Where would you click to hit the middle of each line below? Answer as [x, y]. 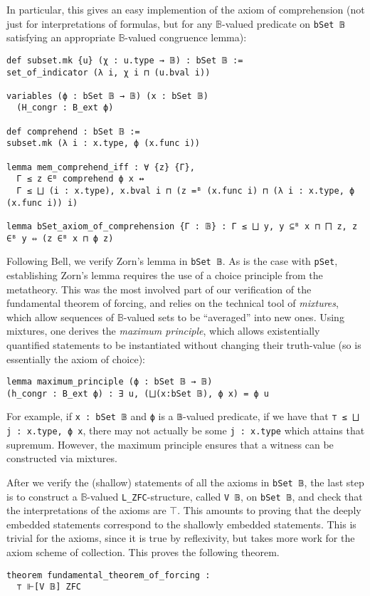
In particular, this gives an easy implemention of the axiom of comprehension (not [186, 9]
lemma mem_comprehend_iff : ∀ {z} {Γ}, [101, 167]
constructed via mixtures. [62, 458]
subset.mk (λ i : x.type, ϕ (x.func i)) [104, 143]
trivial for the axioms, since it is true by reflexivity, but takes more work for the [181, 538]
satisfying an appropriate [61, 37]
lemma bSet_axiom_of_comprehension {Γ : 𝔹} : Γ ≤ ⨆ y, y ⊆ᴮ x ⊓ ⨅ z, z [182, 227]
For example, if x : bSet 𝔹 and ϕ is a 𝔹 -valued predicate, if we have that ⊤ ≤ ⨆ [183, 416]
